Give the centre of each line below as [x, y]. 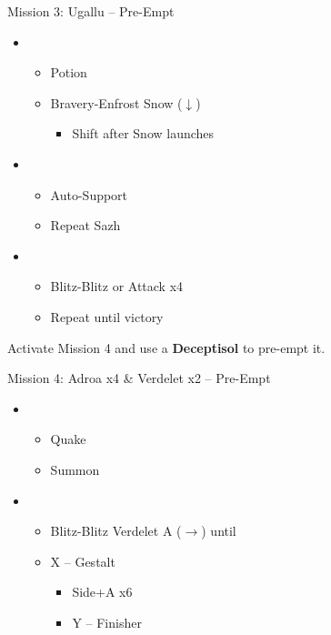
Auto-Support [89, 194]
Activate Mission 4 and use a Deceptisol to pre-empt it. [166, 347]
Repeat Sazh [85, 225]
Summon [75, 469]
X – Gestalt [83, 561]
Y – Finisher [107, 622]
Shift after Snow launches [143, 133]
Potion [69, 72]
